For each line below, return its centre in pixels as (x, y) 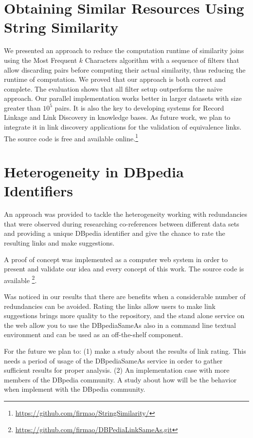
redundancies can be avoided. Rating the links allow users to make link (110, 306)
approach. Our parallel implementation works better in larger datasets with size (123, 98)
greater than (22, 107)
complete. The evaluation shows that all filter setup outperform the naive (113, 88)
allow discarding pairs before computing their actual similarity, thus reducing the (125, 69)
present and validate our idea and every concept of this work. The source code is (124, 269)
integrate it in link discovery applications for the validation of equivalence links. (123, 127)
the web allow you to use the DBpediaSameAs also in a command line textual (120, 325)
